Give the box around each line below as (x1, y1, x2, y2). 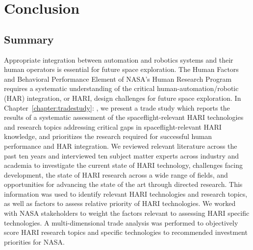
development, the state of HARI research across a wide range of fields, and (4, 169, 228, 180)
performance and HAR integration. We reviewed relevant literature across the (4, 140, 237, 151)
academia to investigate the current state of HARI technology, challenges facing (4, 160, 243, 170)
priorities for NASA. (4, 236, 65, 247)
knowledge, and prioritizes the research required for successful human (4, 131, 212, 141)
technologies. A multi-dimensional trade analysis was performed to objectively (4, 217, 238, 227)
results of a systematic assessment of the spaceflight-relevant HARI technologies (4, 112, 244, 122)
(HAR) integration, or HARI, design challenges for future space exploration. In (4, 92, 241, 103)
